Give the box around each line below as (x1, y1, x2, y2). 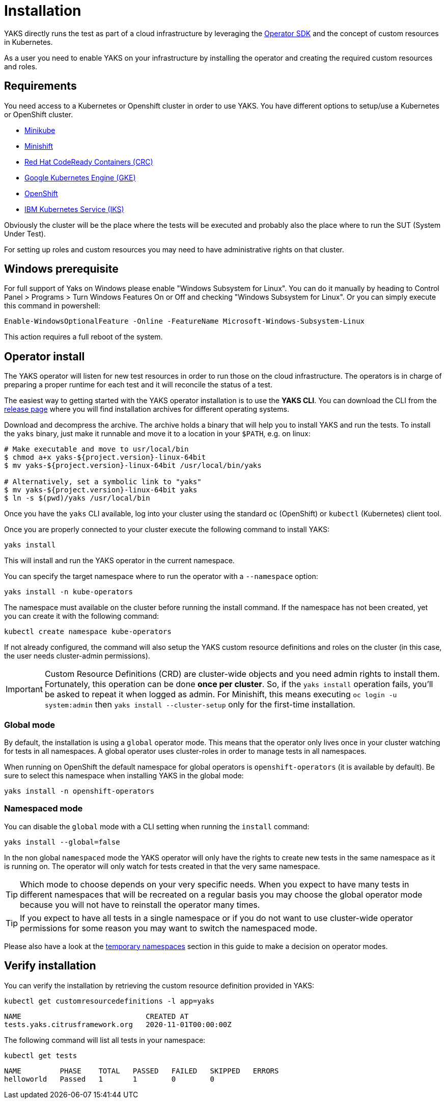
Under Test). (4, 229, 46, 238)
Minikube (24, 125, 55, 135)
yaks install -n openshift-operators (4, 787, 155, 796)
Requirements (4, 80, 77, 93)
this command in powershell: (4, 301, 100, 310)
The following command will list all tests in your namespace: (4, 1035, 206, 1044)
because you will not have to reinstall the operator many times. (20, 899, 260, 910)
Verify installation (4, 959, 96, 973)
